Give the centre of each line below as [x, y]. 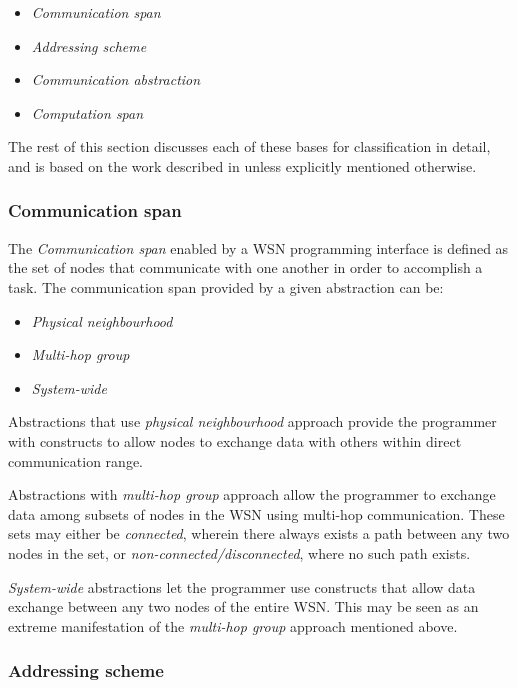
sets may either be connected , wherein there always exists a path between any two [259, 533]
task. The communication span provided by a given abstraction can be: [226, 286]
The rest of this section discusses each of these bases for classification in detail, [249, 146]
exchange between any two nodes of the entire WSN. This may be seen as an [243, 606]
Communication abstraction [116, 79]
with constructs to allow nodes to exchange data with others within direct [235, 440]
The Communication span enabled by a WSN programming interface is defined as [258, 247]
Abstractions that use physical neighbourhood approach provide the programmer [252, 421]
